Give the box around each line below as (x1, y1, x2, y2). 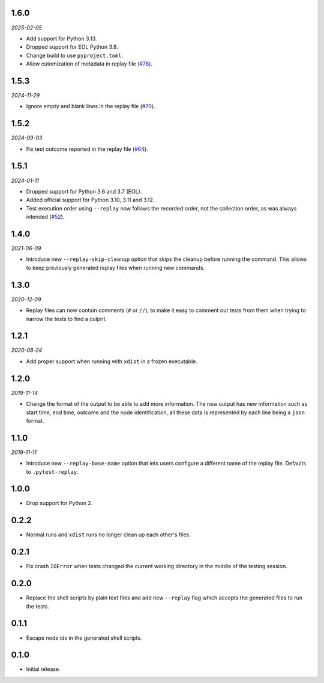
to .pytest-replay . (26, 468, 79, 475)
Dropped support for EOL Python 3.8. (26, 43, 118, 51)
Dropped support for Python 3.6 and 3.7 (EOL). (26, 188, 142, 195)
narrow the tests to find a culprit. (26, 315, 107, 322)
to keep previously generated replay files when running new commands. (26, 264, 205, 271)
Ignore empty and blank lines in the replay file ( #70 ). (26, 103, 155, 110)
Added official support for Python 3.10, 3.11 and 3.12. (26, 196, 155, 204)
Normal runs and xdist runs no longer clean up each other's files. (26, 531, 191, 538)
